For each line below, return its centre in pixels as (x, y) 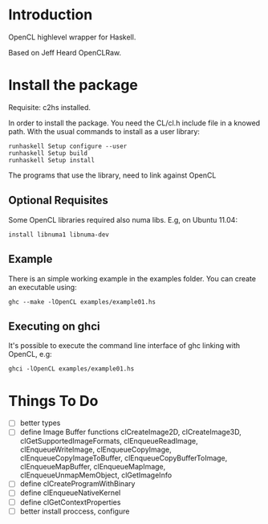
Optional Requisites (58, 201)
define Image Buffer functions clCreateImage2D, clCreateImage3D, (131, 432)
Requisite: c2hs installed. (49, 107)
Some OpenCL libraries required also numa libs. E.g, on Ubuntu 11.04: (123, 219)
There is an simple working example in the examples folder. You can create (132, 278)
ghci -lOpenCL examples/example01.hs (71, 369)
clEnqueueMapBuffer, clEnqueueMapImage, (93, 467)
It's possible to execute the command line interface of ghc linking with (124, 346)
